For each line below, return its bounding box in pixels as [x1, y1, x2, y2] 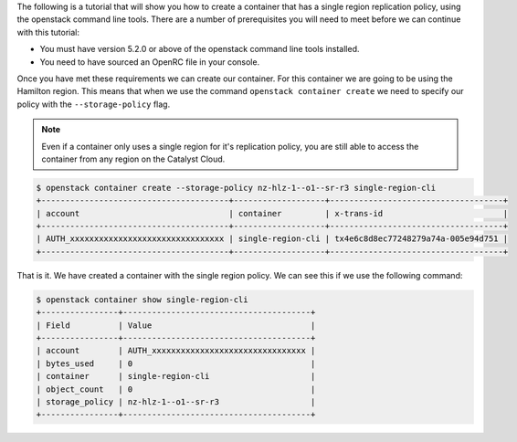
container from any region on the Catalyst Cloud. [41, 153, 226, 164]
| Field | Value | [36, 320, 316, 331]
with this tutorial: [16, 26, 79, 37]
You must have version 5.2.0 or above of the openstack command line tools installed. [39, 44, 360, 55]
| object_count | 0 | [36, 384, 316, 395]
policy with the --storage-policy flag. [16, 99, 171, 110]
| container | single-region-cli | [36, 371, 316, 382]
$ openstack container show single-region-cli [36, 294, 248, 305]
